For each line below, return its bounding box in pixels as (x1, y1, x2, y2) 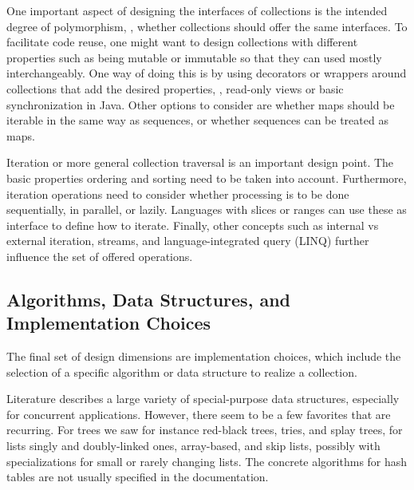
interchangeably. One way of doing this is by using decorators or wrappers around (6, 65, 407, 81)
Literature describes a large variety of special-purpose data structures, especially (6, 390, 400, 407)
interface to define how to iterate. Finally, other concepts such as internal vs (6, 216, 379, 233)
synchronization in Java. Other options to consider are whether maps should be (6, 96, 395, 113)
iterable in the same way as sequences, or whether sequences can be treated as (6, 112, 388, 128)
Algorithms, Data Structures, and (6, 286, 290, 311)
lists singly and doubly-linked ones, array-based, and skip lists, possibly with (6, 437, 380, 454)
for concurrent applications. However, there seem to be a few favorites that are (6, 405, 391, 422)
